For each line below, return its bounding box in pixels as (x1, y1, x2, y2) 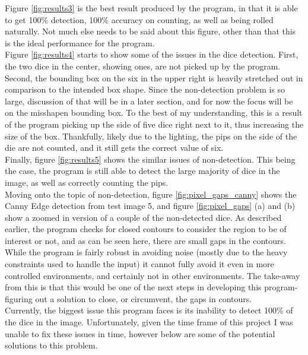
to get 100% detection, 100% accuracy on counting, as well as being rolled (5, 13, 274, 26)
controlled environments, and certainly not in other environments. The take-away (5, 269, 300, 281)
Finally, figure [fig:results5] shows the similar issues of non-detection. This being (5, 153, 296, 165)
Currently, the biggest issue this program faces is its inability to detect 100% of (5, 304, 293, 316)
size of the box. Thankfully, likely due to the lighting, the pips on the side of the (5, 129, 297, 142)
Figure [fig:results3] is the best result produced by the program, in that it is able (5, 2, 298, 14)
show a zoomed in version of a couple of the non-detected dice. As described (5, 211, 282, 223)
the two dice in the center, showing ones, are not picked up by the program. (5, 59, 281, 72)
